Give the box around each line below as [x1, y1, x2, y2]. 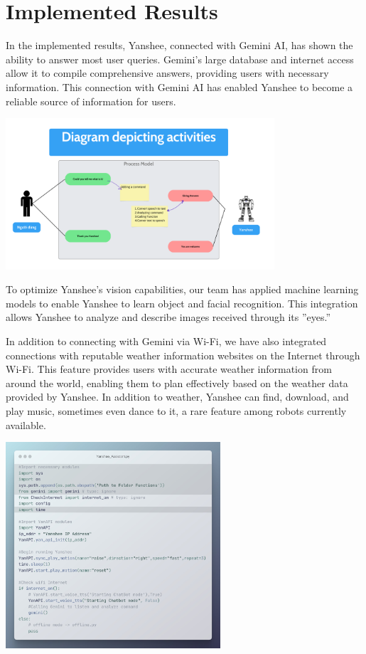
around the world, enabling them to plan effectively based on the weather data [6, 375, 348, 390]
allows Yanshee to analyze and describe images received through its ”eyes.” [6, 310, 331, 325]
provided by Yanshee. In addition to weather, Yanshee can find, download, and [6, 389, 349, 404]
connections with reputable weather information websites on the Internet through [6, 347, 360, 362]
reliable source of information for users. [6, 93, 176, 108]
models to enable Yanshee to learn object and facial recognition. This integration [6, 295, 358, 310]
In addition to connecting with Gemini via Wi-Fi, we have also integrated [6, 334, 327, 349]
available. [6, 417, 46, 432]
